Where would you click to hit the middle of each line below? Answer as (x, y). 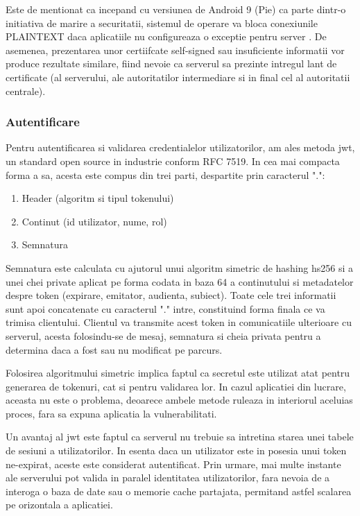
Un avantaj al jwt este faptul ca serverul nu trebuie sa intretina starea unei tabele (180, 437)
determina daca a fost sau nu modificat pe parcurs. (114, 349)
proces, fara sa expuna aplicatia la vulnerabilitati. (111, 413)
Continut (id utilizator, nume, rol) (94, 221)
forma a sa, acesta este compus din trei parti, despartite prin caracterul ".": (165, 174)
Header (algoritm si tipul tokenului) (98, 198)
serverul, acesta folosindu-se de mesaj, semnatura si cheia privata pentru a (163, 335)
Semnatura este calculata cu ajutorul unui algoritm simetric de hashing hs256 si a (180, 267)
